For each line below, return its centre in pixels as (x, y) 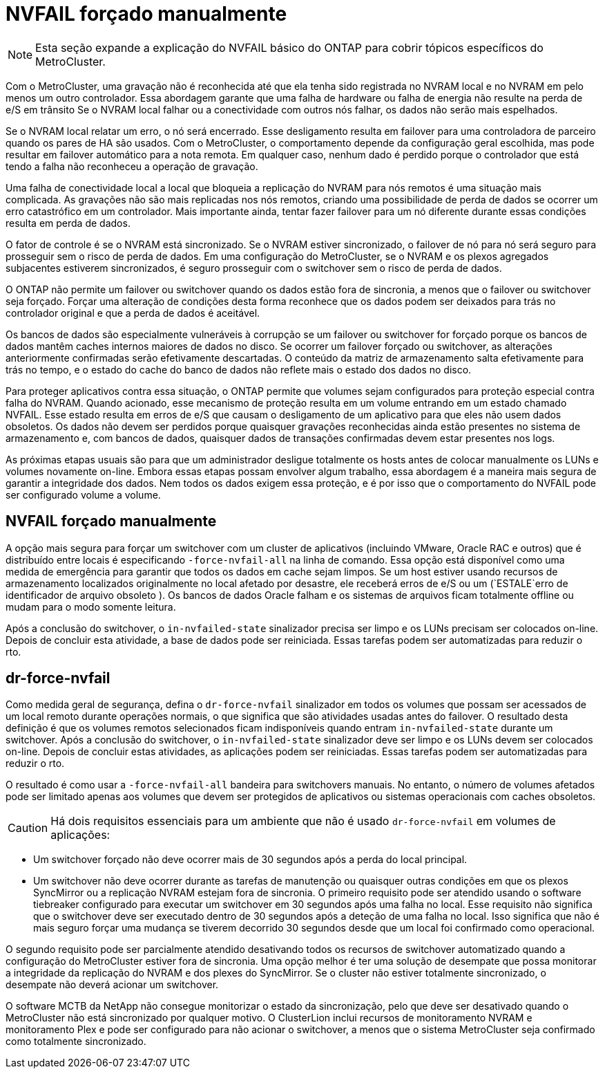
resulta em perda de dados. (68, 223)
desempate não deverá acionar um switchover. (112, 985)
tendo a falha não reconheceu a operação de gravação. (132, 166)
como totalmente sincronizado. (76, 1041)
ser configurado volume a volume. (83, 494)
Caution (28, 828)
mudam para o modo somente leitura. (91, 607)
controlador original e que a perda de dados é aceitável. (133, 313)
